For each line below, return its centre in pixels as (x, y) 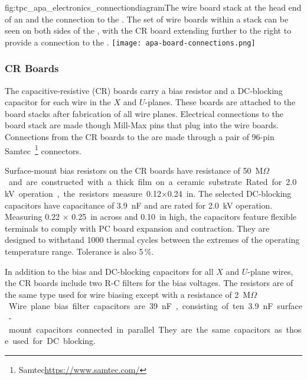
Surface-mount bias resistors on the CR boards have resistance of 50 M (134, 170)
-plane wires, (270, 271)
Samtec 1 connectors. (43, 150)
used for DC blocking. (54, 341)
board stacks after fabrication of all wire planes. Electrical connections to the (144, 113)
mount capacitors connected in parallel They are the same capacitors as (145, 329)
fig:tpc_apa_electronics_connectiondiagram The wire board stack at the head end (153, 7)
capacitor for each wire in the (58, 102)
